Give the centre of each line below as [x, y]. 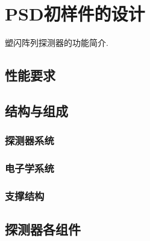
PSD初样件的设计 [75, 14]
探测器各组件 [43, 229]
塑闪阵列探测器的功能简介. [57, 43]
